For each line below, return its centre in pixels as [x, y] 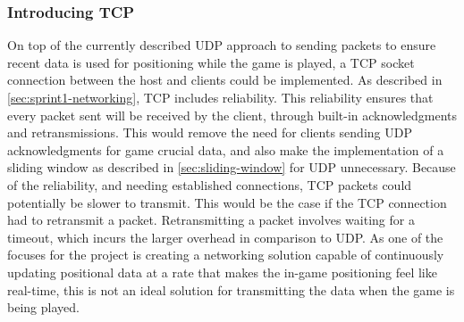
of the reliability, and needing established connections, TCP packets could [210, 184]
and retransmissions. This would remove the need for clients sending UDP [210, 132]
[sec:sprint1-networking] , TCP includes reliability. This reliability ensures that [220, 97]
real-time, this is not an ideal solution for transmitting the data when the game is [231, 289]
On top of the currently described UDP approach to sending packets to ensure [222, 45]
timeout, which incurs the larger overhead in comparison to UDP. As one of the [225, 237]
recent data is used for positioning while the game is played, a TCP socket [211, 62]
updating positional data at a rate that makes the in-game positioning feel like [222, 272]
